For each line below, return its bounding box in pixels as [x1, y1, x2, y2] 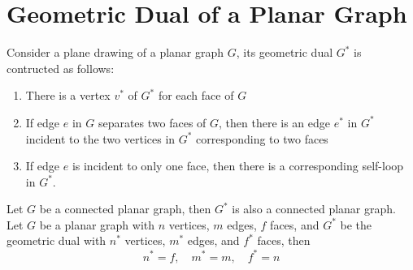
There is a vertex [25, 87, 111, 104]
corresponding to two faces [196, 130, 328, 147]
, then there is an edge [219, 114, 331, 131]
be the [340, 216, 372, 233]
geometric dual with [7, 232, 107, 249]
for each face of [158, 87, 234, 104]
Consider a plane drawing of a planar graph [7, 44, 224, 61]
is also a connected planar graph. [232, 200, 396, 217]
